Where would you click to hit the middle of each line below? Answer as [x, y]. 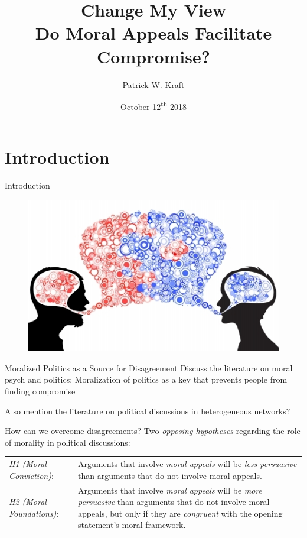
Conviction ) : [31, 475]
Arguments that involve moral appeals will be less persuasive [187, 464]
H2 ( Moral [28, 502]
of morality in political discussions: [68, 442]
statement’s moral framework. [132, 525]
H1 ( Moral [28, 464]
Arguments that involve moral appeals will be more [170, 490]
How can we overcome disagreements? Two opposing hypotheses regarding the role [153, 431]
